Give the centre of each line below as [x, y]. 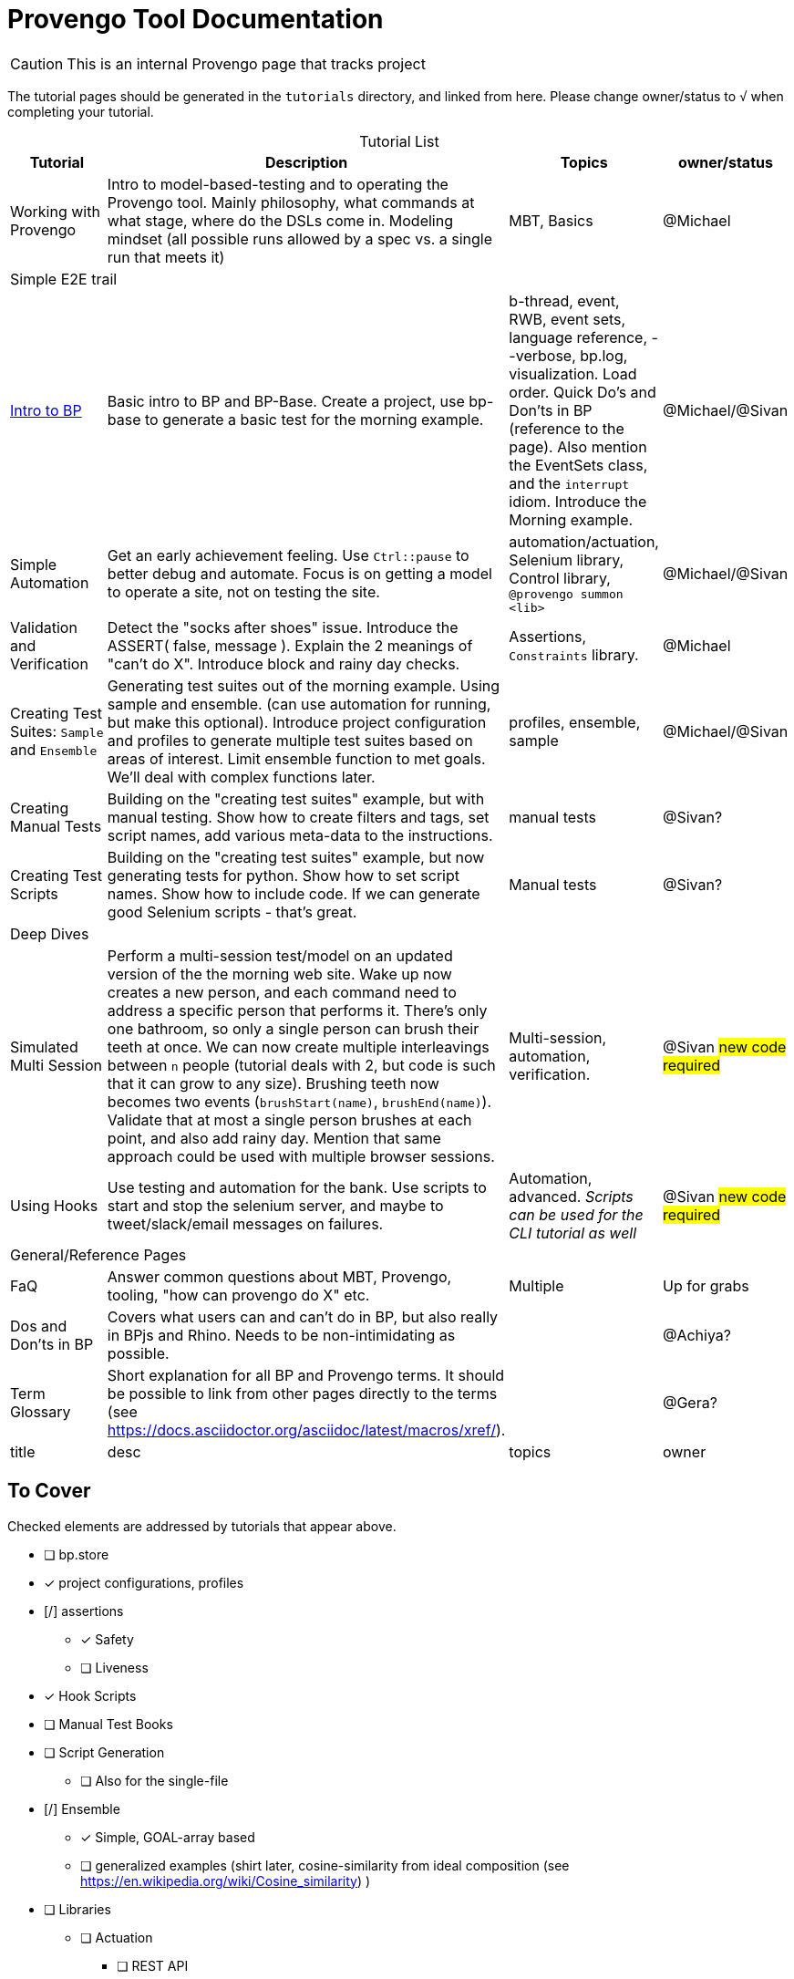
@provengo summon [566, 594]
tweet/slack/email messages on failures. [245, 1223]
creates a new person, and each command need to [282, 992]
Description [306, 162]
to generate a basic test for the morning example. [315, 419]
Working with [55, 211]
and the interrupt [569, 483]
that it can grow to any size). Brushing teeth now [273, 1083]
